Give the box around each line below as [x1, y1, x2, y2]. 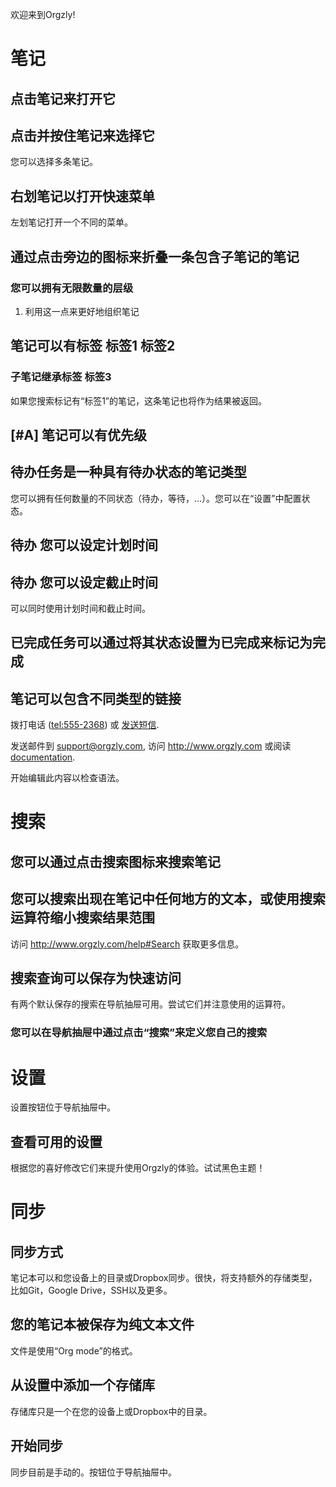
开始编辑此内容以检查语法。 [10, 772, 125, 784]
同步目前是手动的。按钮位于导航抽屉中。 [10, 1466, 177, 1478]
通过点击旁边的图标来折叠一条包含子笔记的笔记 [10, 248, 300, 265]
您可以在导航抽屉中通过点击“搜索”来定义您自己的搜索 [10, 1026, 268, 1040]
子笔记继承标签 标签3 [10, 370, 112, 384]
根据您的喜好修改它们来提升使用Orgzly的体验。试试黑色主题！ [10, 1162, 266, 1174]
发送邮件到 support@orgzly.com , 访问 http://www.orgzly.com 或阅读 [10, 740, 292, 752]
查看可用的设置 [10, 1133, 103, 1150]
